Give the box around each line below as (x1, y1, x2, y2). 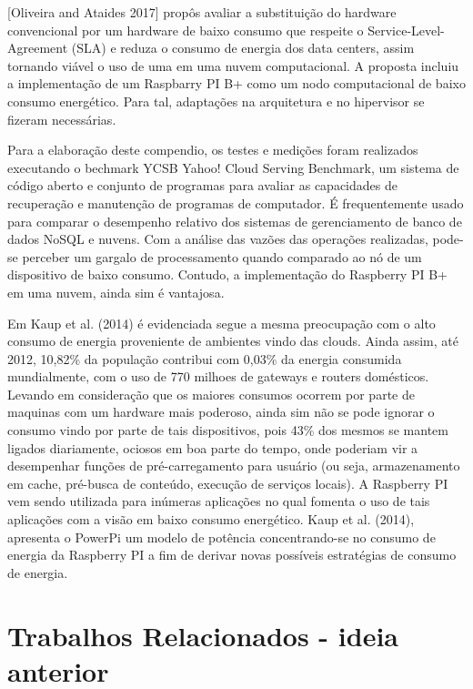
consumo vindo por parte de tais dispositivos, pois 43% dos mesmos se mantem (7, 420, 448, 440)
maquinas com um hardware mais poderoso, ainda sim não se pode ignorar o (7, 402, 435, 421)
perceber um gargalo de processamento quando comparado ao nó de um (22, 247, 422, 266)
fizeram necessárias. (7, 109, 116, 128)
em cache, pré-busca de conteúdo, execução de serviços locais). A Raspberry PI (7, 473, 448, 492)
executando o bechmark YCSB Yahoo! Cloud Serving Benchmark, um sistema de (7, 157, 459, 177)
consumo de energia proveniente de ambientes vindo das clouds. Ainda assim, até (7, 331, 458, 350)
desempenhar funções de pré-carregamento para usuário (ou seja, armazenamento (7, 456, 460, 475)
